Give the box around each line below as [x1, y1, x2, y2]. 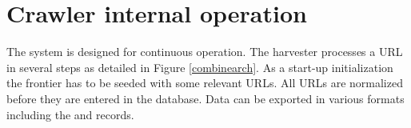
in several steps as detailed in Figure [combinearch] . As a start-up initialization [6, 58, 393, 75]
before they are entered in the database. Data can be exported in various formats [6, 90, 405, 106]
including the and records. [6, 106, 134, 122]
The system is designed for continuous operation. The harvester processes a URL [6, 43, 403, 60]
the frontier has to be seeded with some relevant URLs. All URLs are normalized [6, 74, 403, 91]
